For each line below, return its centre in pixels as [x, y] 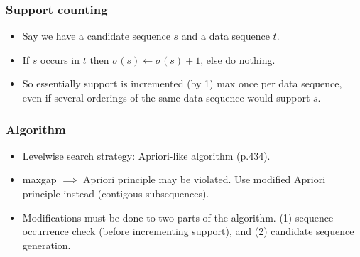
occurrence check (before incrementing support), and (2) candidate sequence [188, 231]
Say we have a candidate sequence [96, 36]
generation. [47, 245]
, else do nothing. [238, 59]
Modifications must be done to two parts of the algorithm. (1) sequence [178, 217]
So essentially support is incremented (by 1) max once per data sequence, [182, 83]
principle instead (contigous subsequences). [116, 193]
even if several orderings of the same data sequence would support [166, 97]
